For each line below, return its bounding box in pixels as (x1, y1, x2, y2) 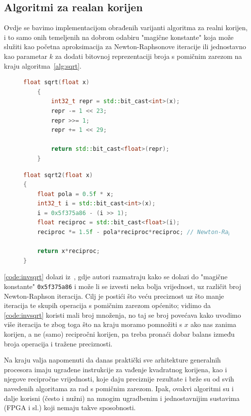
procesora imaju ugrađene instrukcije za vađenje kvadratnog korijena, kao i (4, 364, 227, 374)
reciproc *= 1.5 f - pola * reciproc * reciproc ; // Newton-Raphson (37, 229, 246, 236)
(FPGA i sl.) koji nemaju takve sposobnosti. (4, 402, 136, 413)
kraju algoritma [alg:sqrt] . (4, 60, 82, 71)
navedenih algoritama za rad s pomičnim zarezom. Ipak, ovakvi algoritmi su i (4, 383, 234, 394)
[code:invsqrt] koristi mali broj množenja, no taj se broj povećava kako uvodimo (4, 309, 241, 320)
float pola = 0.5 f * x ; (37, 190, 114, 198)
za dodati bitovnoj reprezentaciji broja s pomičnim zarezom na (55, 51, 242, 61)
